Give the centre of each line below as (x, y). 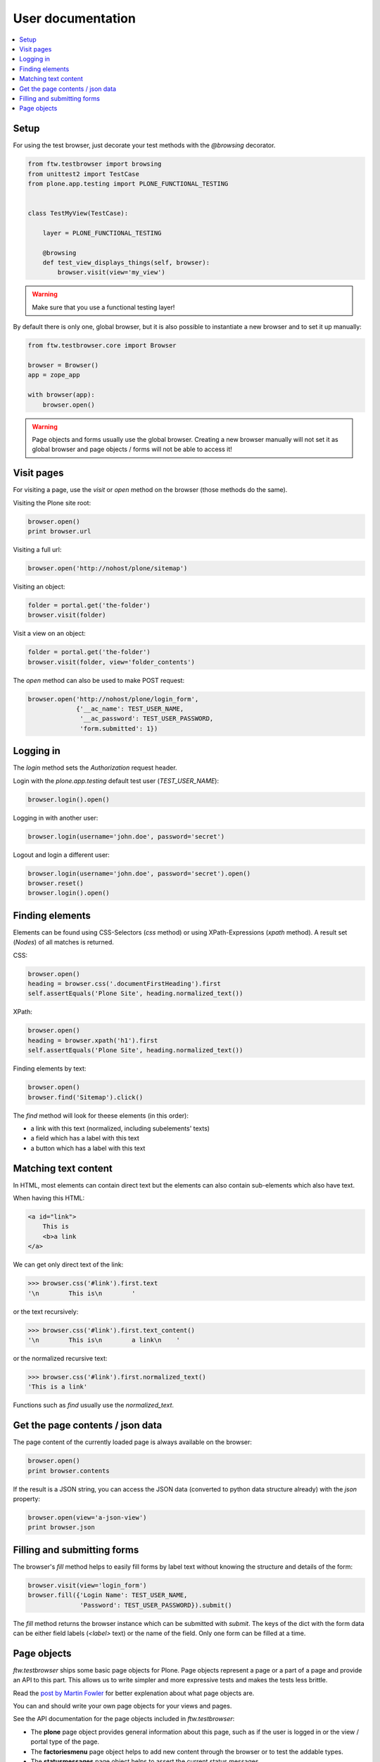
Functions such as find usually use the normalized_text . (94, 1405)
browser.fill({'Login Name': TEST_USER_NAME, (108, 1595)
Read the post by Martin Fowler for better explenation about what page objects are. (134, 1693)
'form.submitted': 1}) (119, 728)
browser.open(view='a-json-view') (87, 1517)
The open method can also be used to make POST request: (99, 680)
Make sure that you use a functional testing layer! (103, 307)
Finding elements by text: (50, 1068)
